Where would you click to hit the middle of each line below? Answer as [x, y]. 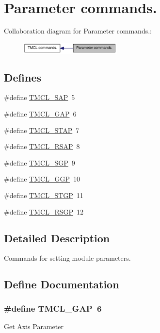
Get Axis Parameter [34, 326]
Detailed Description [57, 238]
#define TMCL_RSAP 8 [42, 146]
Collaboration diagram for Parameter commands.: [78, 31]
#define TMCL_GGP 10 [42, 179]
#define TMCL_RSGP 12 [44, 211]
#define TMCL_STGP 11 [44, 195]
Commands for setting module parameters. [67, 258]
